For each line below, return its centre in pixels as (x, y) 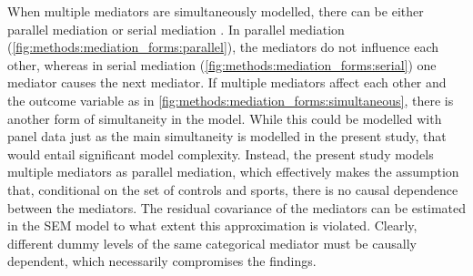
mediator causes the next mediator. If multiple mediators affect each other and (227, 82)
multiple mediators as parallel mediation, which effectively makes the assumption (233, 172)
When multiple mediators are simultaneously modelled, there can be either (216, 11)
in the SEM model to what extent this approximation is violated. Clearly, (212, 225)
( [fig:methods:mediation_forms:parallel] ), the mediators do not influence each (223, 47)
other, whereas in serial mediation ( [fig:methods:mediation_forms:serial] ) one (222, 64)
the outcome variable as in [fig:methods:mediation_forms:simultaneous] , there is (231, 100)
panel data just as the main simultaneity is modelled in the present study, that (227, 136)
